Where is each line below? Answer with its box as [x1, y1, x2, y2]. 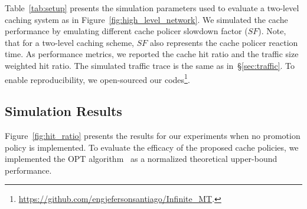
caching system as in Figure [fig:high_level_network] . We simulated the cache [5, 13, 288, 25]
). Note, [258, 25, 286, 37]
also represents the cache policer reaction [149, 36, 298, 48]
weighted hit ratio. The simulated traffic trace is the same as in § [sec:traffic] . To [5, 59, 295, 71]
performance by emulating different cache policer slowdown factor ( [5, 25, 248, 37]
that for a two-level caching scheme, [5, 36, 135, 48]
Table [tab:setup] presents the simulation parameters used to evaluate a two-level [5, 2, 299, 14]
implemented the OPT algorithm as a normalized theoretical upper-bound [5, 152, 277, 165]
